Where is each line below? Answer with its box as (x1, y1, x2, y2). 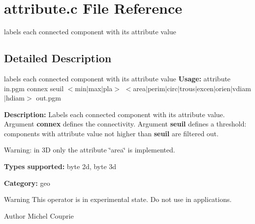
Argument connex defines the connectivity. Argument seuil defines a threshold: (4, 119, 247, 129)
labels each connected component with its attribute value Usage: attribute (4, 73, 231, 83)
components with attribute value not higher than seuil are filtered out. (4, 128, 219, 138)
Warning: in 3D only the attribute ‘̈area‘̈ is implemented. (4, 145, 175, 155)
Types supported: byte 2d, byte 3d (4, 161, 117, 172)
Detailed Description (4, 50, 112, 66)
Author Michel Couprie (4, 210, 74, 221)
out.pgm (36, 93, 61, 103)
